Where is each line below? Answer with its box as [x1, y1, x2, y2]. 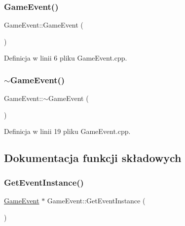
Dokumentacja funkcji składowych [4, 150, 182, 165]
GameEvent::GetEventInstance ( [47, 195, 146, 205]
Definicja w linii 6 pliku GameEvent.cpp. [4, 53, 127, 63]
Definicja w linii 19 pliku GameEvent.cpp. [4, 126, 131, 136]
